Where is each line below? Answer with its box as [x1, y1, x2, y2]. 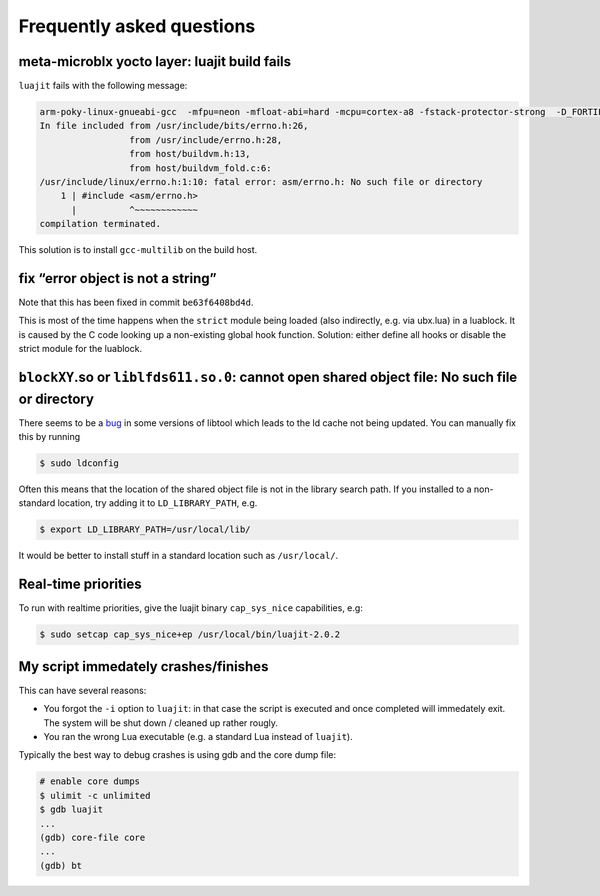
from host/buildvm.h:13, [128, 148, 251, 160]
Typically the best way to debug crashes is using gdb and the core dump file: [18, 749, 337, 761]
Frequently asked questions [18, 15, 256, 37]
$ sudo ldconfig [39, 458, 120, 469]
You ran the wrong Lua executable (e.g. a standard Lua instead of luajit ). [43, 731, 354, 743]
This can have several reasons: [18, 684, 147, 696]
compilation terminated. [39, 218, 162, 230]
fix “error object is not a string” [18, 270, 217, 287]
